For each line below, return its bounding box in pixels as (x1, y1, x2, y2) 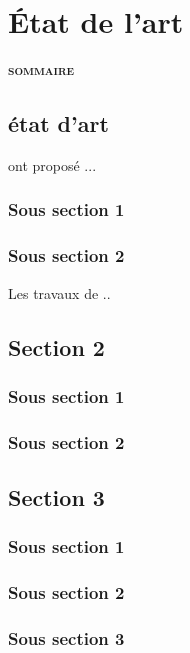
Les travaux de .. (8, 282, 111, 303)
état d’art (8, 108, 109, 139)
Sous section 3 (8, 626, 125, 651)
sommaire (8, 59, 75, 80)
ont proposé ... (8, 154, 97, 175)
